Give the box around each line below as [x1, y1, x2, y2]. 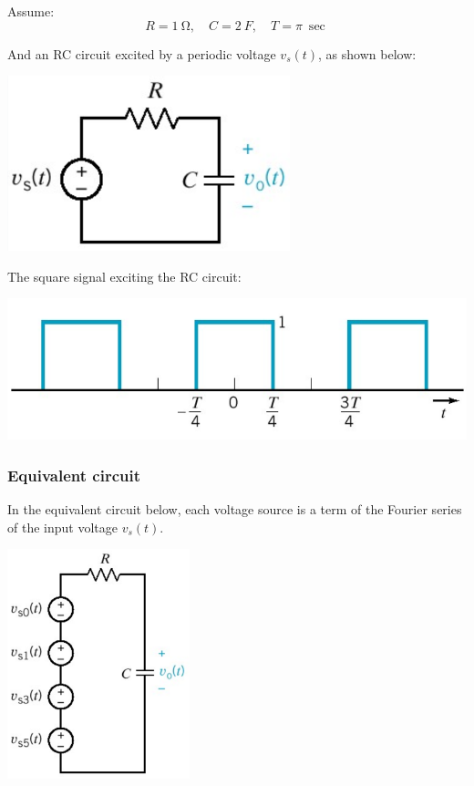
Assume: [7, 2, 55, 20]
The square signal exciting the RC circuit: [7, 266, 242, 285]
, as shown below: [318, 44, 417, 63]
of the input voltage [7, 517, 118, 536]
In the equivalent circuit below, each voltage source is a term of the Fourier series [7, 500, 462, 519]
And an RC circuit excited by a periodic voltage [7, 44, 276, 63]
